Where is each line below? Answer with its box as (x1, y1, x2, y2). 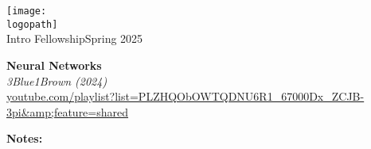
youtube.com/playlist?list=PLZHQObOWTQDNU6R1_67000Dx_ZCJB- (6, 88, 365, 105)
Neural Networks (6, 56, 102, 73)
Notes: (6, 130, 43, 147)
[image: (6, 6, 47, 17)
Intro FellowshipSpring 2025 (6, 30, 143, 47)
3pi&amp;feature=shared (6, 103, 129, 120)
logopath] (6, 18, 58, 30)
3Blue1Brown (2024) (6, 72, 107, 89)
